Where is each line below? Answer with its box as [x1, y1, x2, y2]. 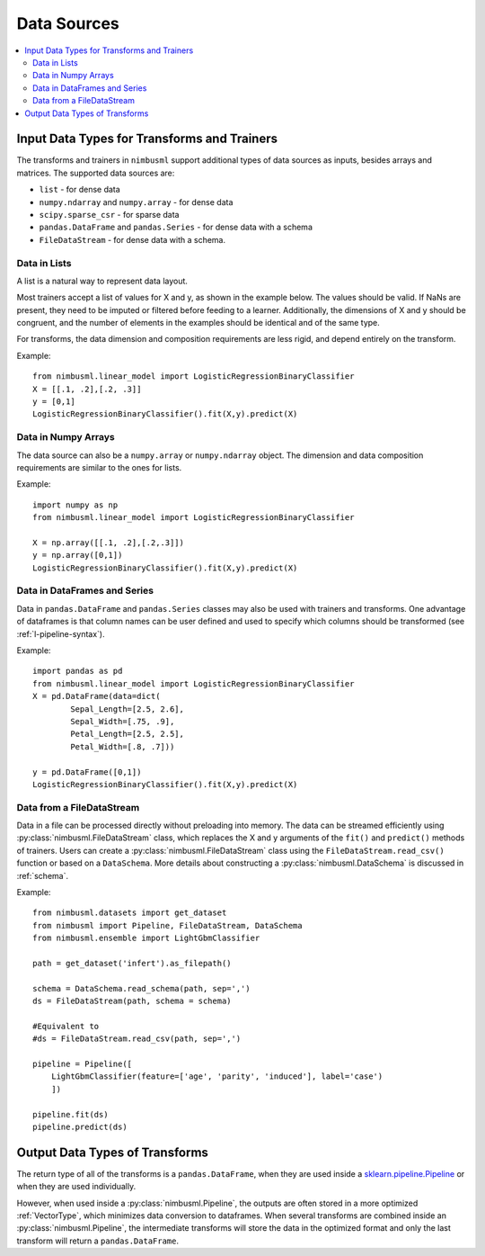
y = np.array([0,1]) [32, 550, 123, 561]
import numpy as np [32, 499, 119, 510]
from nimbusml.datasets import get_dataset [32, 908, 227, 918]
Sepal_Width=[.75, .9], [70, 716, 175, 726]
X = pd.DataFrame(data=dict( [32, 691, 161, 702]
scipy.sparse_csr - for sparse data [39, 209, 180, 220]
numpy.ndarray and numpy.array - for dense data [39, 196, 234, 207]
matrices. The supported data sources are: [16, 167, 175, 178]
